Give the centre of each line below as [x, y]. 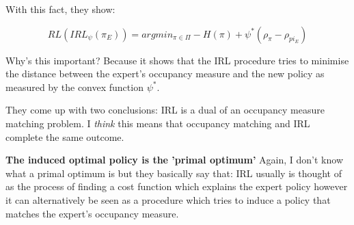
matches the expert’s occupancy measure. [92, 213]
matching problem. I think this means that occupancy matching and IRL [158, 123]
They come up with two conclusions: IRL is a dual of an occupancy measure [165, 110]
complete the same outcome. [65, 136]
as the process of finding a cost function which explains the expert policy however [177, 186]
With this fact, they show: [60, 9]
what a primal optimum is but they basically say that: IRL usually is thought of [174, 173]
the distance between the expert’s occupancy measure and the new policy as [165, 74]
